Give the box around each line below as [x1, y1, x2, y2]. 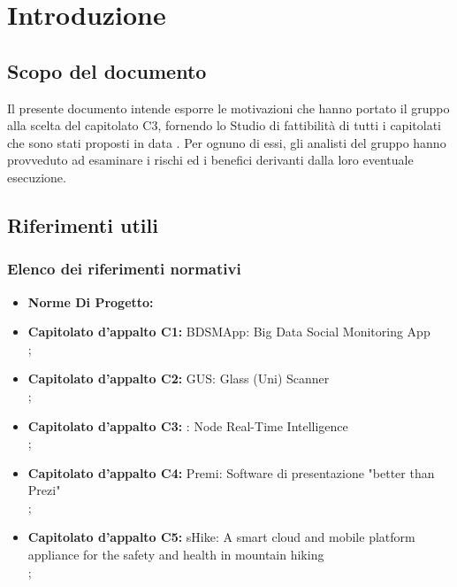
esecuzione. [7, 167, 66, 186]
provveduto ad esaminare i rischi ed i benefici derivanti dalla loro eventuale [7, 151, 414, 169]
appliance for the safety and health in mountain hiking [27, 545, 324, 564]
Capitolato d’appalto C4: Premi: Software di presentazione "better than [27, 463, 435, 482]
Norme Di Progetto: [27, 292, 154, 311]
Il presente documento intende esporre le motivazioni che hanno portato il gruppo [7, 98, 450, 117]
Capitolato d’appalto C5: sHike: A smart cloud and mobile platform [27, 528, 415, 546]
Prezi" [27, 481, 61, 499]
